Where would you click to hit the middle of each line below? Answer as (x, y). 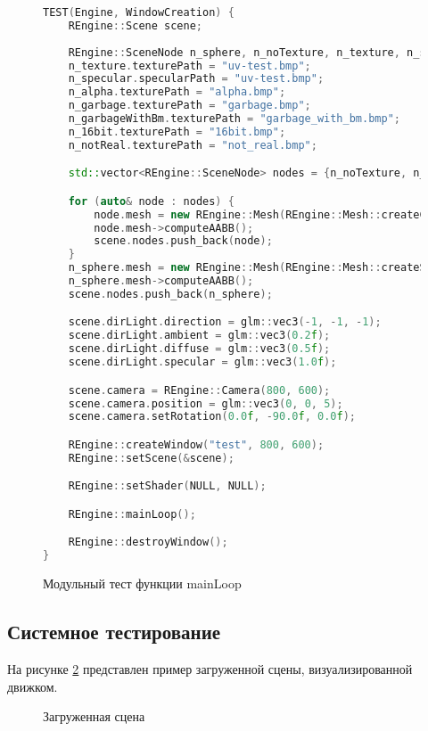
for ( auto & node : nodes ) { (151, 201)
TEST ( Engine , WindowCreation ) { (139, 12)
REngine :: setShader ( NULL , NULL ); (167, 486)
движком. (33, 686)
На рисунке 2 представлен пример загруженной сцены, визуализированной (210, 668)
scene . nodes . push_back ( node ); (183, 241)
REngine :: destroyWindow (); (148, 542)
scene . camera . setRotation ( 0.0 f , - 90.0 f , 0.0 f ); (212, 417)
